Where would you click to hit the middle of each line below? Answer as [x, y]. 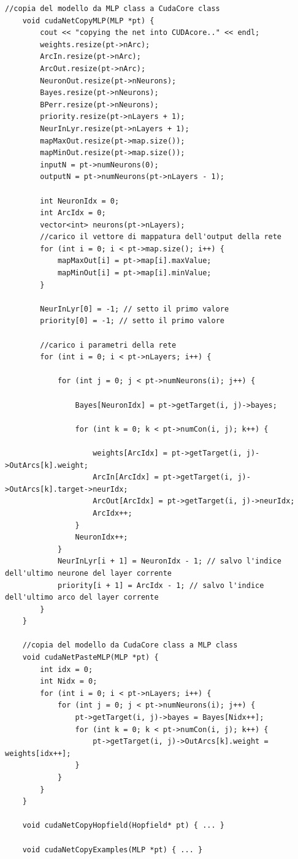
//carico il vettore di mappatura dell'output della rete [161, 237]
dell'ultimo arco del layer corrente [82, 597]
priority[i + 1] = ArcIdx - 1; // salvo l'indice [161, 585]
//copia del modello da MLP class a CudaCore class [113, 9]
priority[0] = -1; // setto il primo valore [132, 321]
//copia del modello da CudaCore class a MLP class [130, 645]
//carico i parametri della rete [108, 345]
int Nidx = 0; [69, 681]
